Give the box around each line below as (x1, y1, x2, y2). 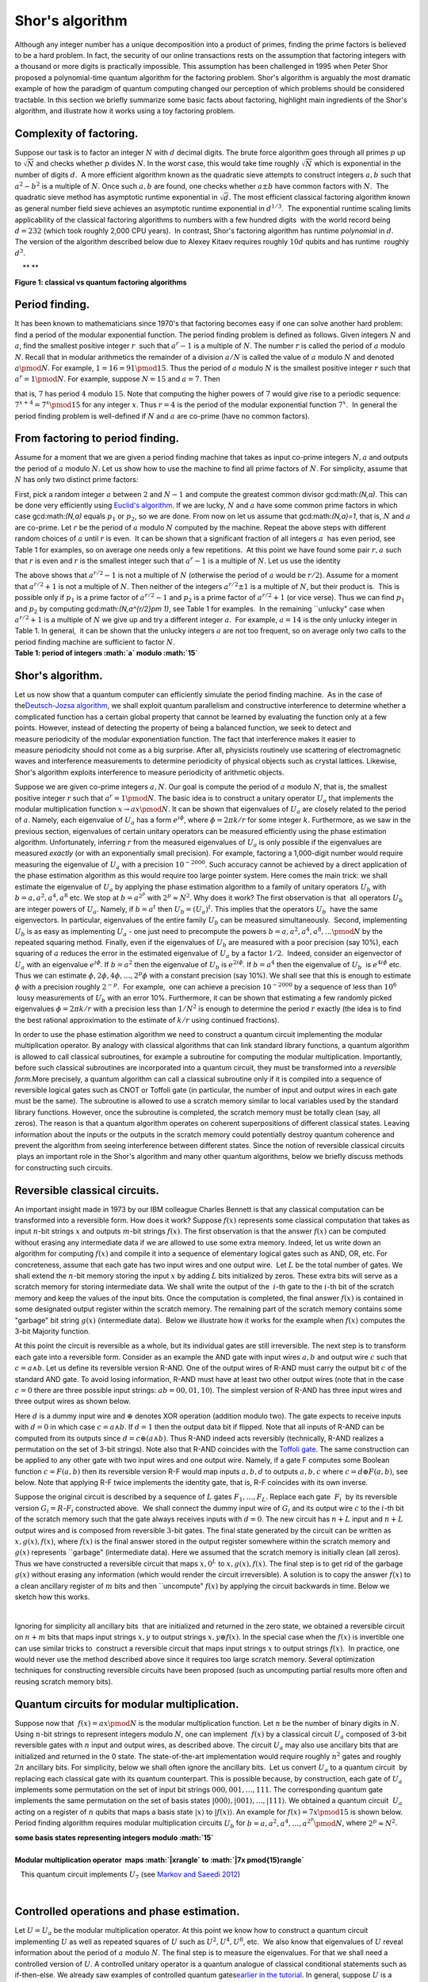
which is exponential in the (314, 159, 402, 168)
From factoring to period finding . (14, 432, 180, 446)
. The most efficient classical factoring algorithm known (228, 193, 411, 202)
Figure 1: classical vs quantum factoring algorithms (14, 277, 187, 287)
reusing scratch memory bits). (14, 1677, 113, 1686)
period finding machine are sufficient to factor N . (14, 637, 176, 646)
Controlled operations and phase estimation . (14, 1905, 240, 1919)
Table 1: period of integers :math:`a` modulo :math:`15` (14, 649, 198, 658)
